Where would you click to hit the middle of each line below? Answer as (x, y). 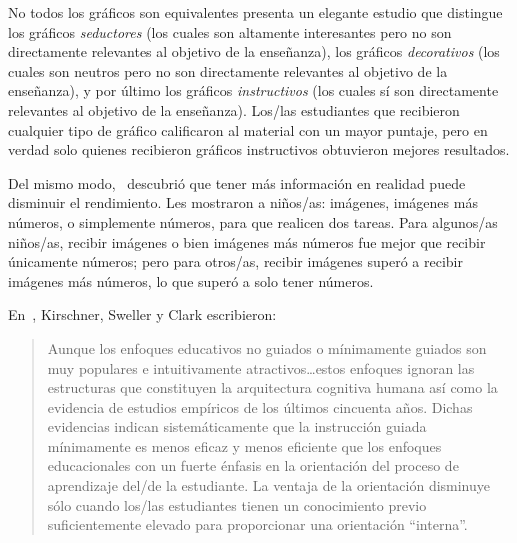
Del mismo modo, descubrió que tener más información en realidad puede (237, 182)
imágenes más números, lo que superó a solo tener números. (191, 280)
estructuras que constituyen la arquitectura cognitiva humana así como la (272, 387)
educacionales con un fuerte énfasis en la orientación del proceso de (253, 465)
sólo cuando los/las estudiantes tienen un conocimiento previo (237, 504)
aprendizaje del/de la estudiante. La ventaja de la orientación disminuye (269, 485)
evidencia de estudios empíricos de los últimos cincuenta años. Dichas (260, 406)
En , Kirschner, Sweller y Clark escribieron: (142, 314)
